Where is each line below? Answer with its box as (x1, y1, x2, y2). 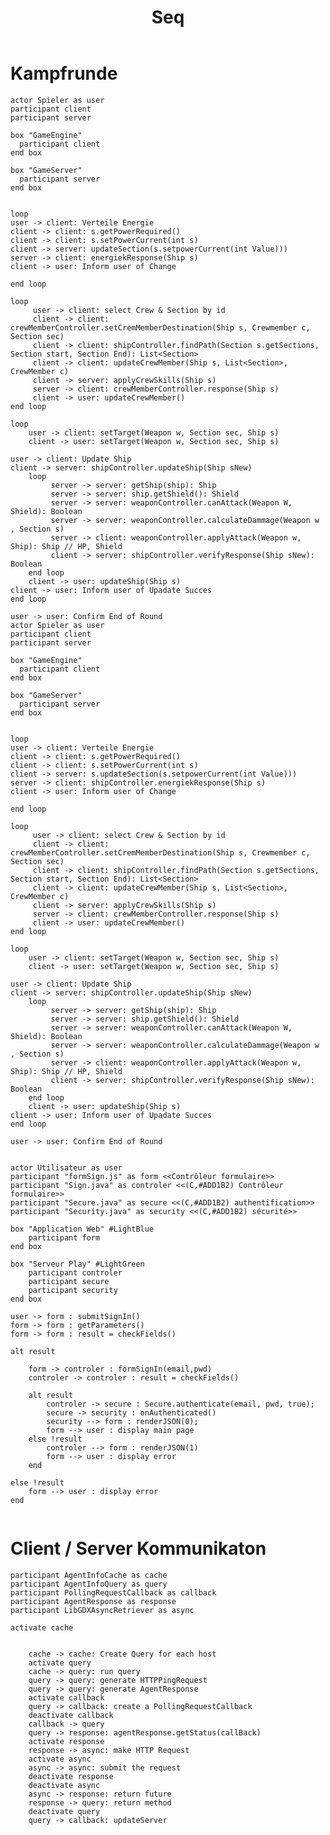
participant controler (28, 1267, 123, 1278)
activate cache (10, 1622, 74, 1633)
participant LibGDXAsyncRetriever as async (10, 1605, 195, 1615)
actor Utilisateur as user (10, 1162, 123, 1173)
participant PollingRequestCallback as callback (10, 1587, 217, 1598)
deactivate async (28, 1780, 101, 1790)
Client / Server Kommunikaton (10, 1537, 267, 1560)
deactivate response (28, 1771, 114, 1781)
